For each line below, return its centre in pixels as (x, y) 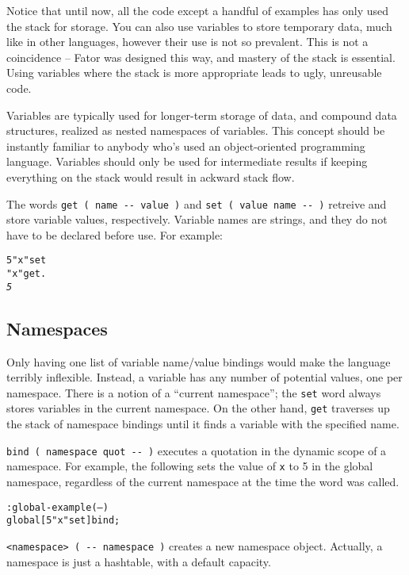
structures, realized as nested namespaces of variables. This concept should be (196, 130)
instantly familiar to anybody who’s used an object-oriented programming (186, 146)
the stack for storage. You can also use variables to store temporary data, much (199, 26)
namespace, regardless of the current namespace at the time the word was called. (203, 481)
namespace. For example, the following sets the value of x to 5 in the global (190, 466)
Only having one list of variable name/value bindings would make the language (199, 361)
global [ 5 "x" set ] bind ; (63, 521)
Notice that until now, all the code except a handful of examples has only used (198, 10)
